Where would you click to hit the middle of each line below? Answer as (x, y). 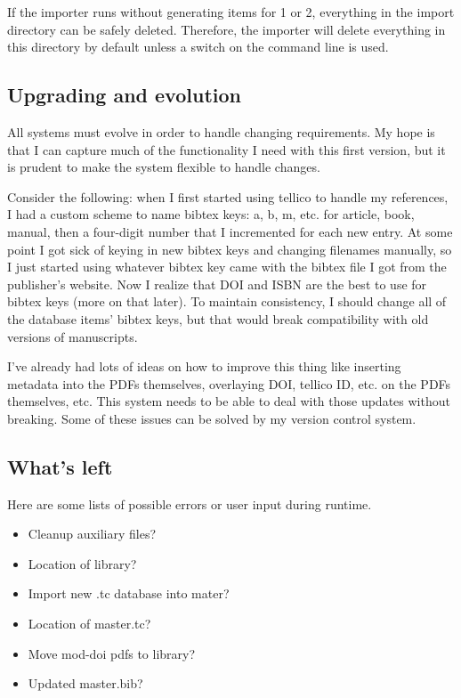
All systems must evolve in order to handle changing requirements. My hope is (221, 131)
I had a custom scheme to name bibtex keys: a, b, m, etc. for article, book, (211, 214)
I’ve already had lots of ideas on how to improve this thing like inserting (204, 366)
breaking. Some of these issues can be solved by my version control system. (212, 418)
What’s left (60, 466)
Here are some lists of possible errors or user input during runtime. (190, 503)
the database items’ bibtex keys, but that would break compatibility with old (218, 318)
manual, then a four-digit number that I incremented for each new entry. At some (230, 231)
